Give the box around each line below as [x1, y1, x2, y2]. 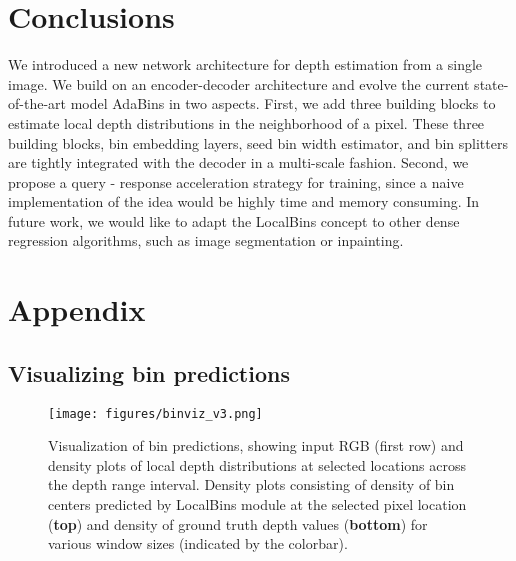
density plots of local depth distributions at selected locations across [48, 454, 466, 475]
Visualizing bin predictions [8, 357, 290, 388]
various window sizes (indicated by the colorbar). [48, 533, 348, 554]
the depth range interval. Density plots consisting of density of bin [48, 474, 455, 495]
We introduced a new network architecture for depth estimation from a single [8, 54, 483, 75]
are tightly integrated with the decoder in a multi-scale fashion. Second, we [8, 152, 469, 173]
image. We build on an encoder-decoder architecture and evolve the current [8, 73, 470, 94]
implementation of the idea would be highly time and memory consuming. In [8, 191, 480, 212]
